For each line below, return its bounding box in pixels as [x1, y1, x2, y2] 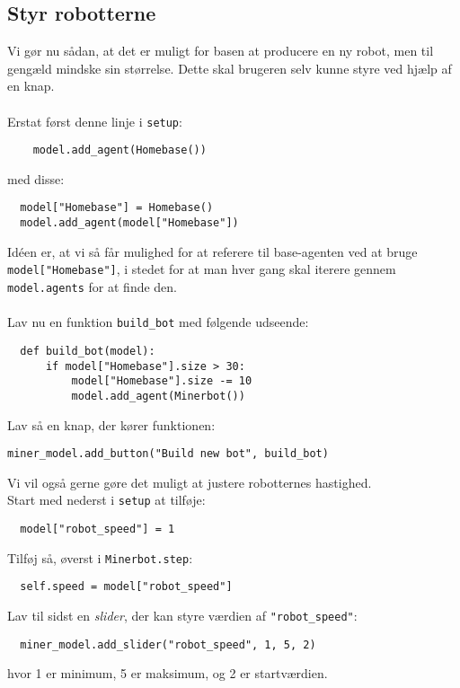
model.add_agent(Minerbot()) [71, 389, 245, 402]
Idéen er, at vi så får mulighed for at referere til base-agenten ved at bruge [7, 242, 418, 260]
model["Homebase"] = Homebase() [20, 201, 214, 215]
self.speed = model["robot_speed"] [20, 580, 233, 594]
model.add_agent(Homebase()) [32, 144, 207, 157]
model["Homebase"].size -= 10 [71, 375, 252, 388]
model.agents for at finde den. [7, 278, 178, 296]
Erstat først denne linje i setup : [7, 111, 182, 130]
